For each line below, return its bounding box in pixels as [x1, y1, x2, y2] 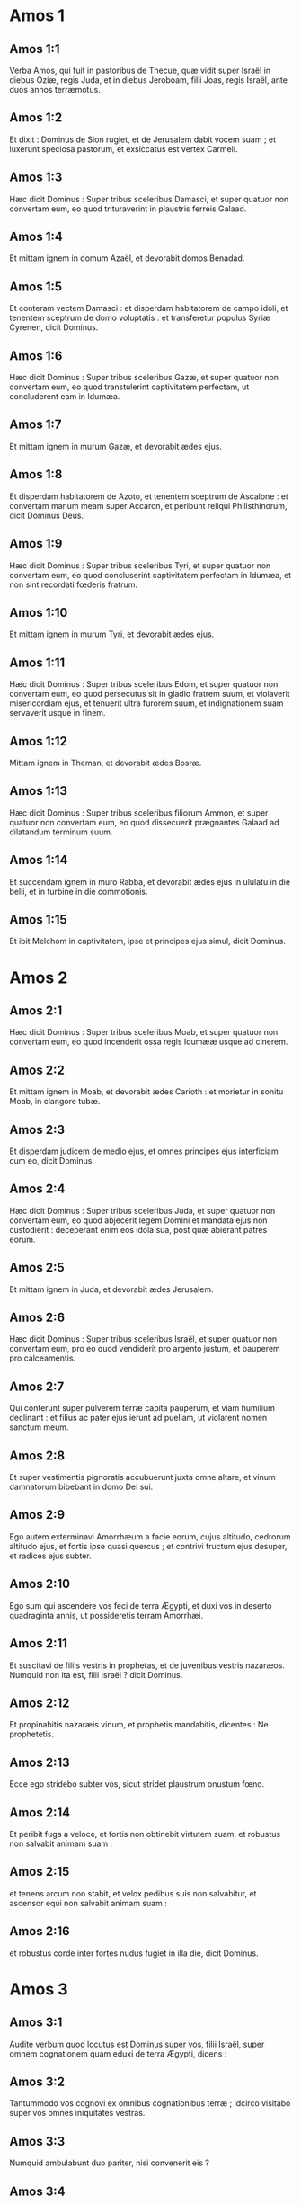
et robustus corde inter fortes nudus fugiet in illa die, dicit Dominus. [9, 1948, 259, 1959]
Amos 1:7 [9, 417, 62, 433]
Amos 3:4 [9, 2183, 66, 2199]
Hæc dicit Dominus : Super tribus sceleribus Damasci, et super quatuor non [9, 193, 289, 204]
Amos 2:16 [9, 1923, 70, 1939]
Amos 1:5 [9, 279, 63, 294]
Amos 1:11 [9, 655, 66, 670]
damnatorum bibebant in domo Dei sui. [9, 1481, 154, 1493]
